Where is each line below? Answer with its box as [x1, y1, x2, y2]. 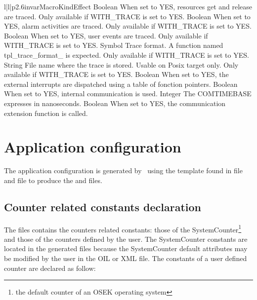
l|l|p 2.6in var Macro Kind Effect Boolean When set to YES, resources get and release [4, 1, 253, 11]
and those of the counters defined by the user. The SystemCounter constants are [4, 233, 248, 244]
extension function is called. [4, 108, 88, 118]
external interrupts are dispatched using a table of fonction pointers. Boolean [4, 78, 238, 89]
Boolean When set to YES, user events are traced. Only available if [4, 30, 208, 40]
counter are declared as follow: [4, 262, 96, 273]
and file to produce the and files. [4, 175, 102, 185]
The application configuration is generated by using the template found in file [4, 165, 243, 176]
